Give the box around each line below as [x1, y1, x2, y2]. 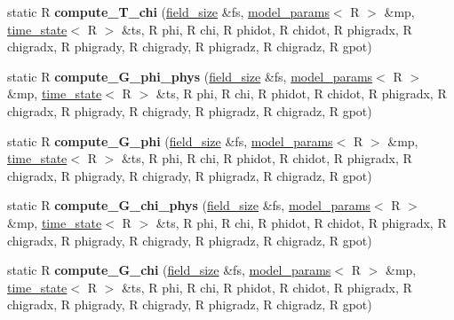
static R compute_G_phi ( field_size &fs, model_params [7, 131, 333, 150]
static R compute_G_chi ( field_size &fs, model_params [7, 261, 331, 279]
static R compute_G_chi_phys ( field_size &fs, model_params [7, 196, 370, 215]
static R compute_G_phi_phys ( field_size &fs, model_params [7, 66, 373, 85]
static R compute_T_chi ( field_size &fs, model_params [7, 3, 330, 20]
